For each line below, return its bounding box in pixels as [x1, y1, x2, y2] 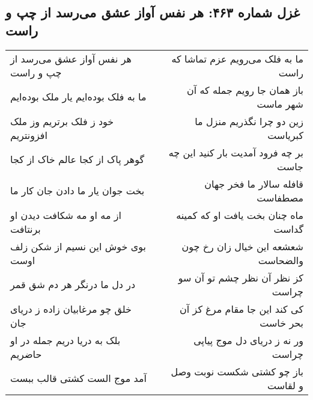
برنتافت [10, 221, 41, 236]
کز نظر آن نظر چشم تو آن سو [178, 270, 303, 285]
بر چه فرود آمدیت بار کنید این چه [168, 145, 303, 159]
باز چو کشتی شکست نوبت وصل [171, 364, 303, 378]
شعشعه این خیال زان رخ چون [181, 239, 303, 253]
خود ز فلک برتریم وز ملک [10, 114, 114, 128]
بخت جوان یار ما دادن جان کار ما [10, 183, 145, 198]
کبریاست [267, 128, 303, 142]
